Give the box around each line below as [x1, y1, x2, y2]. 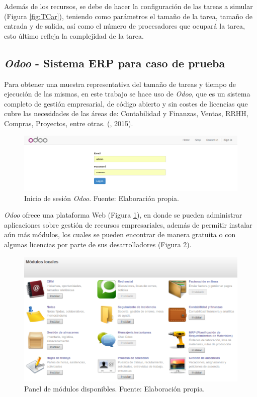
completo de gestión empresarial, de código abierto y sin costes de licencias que [4, 98, 248, 109]
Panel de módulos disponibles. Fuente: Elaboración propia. [24, 383, 205, 393]
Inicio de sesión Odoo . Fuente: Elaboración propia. [24, 192, 179, 203]
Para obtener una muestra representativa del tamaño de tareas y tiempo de [4, 78, 236, 89]
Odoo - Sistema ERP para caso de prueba [4, 55, 225, 70]
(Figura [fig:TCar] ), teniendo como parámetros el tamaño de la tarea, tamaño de [4, 11, 252, 21]
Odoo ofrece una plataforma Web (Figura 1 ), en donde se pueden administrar [4, 210, 242, 220]
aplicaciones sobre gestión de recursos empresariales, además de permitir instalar [4, 219, 252, 230]
